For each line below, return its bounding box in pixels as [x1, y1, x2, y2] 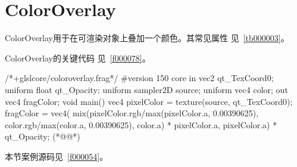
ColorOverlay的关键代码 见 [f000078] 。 [5, 51, 151, 64]
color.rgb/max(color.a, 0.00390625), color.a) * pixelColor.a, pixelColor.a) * [5, 118, 277, 131]
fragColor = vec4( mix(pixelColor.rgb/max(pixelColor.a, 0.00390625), [5, 107, 259, 119]
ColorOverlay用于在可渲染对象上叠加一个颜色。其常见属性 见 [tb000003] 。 [5, 32, 289, 44]
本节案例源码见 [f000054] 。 [5, 150, 108, 162]
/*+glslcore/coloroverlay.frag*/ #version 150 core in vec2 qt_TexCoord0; [5, 72, 274, 84]
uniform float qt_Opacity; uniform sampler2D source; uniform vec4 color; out [5, 83, 288, 95]
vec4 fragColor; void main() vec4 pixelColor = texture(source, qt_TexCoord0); [5, 95, 293, 107]
